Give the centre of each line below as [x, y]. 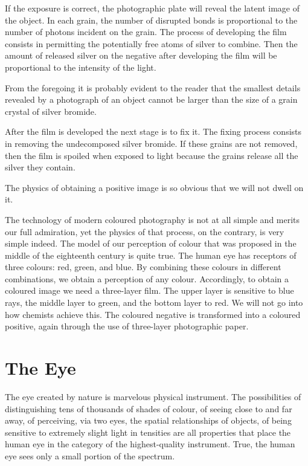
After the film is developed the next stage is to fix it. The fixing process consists [153, 131]
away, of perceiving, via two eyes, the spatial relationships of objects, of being [148, 420]
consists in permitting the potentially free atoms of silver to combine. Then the [151, 43]
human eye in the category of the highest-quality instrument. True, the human [150, 444]
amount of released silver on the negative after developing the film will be [141, 55]
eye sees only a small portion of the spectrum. [90, 455]
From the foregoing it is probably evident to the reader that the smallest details [153, 87]
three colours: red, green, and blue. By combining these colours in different [143, 267]
